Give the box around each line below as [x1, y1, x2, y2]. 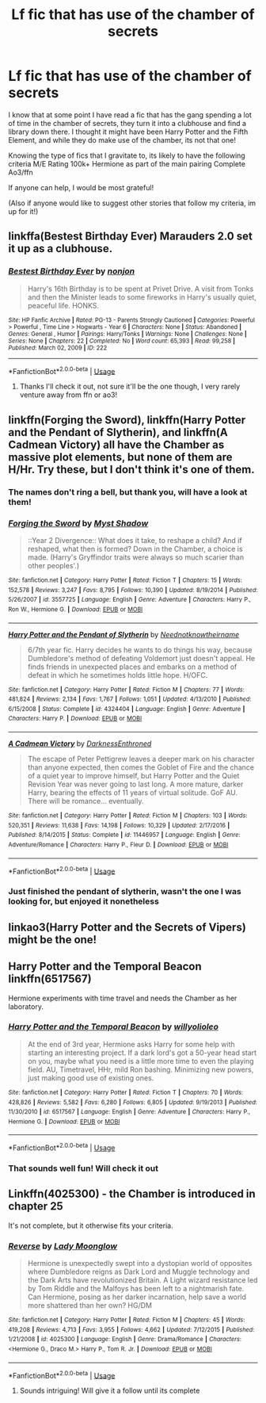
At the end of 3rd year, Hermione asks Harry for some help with [27, 1039, 235, 1049]
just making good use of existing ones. [27, 1072, 154, 1083]
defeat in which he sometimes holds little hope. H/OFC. [27, 670, 208, 679]
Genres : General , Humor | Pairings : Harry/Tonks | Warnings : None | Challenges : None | [8, 330, 247, 338]
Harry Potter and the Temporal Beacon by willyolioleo [8, 1021, 219, 1032]
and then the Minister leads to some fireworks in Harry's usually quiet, [27, 292, 257, 302]
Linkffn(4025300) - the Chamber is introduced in [8, 1187, 256, 1201]
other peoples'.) [27, 560, 80, 570]
